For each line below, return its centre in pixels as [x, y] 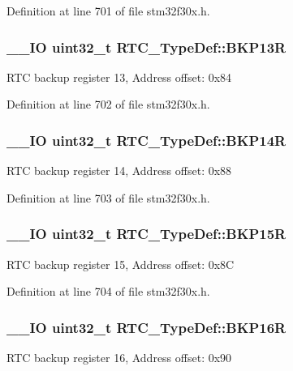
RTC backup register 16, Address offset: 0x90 [119, 358]
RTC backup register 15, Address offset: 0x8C [121, 264]
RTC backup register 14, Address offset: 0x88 [119, 171]
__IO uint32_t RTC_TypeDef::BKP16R [146, 327]
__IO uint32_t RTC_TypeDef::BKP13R [146, 47]
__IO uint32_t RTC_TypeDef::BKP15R [146, 234]
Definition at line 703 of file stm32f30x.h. [108, 197]
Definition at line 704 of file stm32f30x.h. [108, 291]
